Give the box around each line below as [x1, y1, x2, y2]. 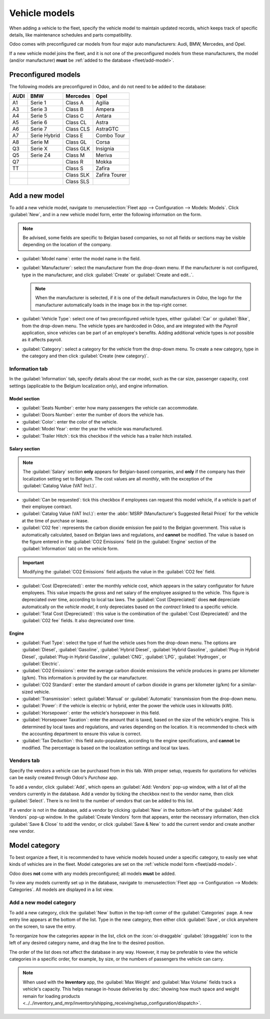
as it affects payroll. [21, 337, 62, 343]
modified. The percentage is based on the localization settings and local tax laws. [21, 745, 190, 751]
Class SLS [65, 178, 89, 185]
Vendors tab [9, 757, 40, 764]
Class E [65, 132, 83, 139]
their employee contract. [21, 503, 72, 510]
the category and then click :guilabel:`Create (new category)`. [21, 353, 149, 359]
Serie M [30, 139, 49, 146]
